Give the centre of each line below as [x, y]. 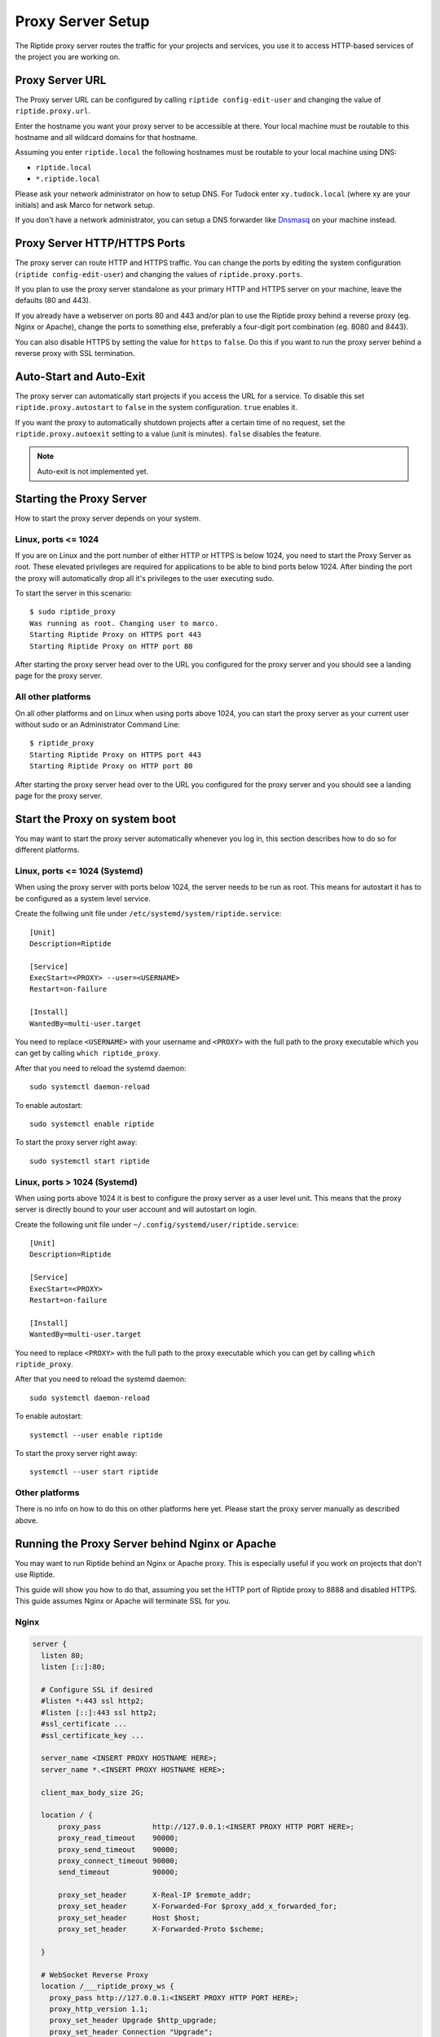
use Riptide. [35, 1575]
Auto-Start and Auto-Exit [80, 376]
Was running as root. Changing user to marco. [124, 623]
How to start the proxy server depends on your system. [108, 518]
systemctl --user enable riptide [96, 1435]
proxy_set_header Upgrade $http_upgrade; [133, 2020]
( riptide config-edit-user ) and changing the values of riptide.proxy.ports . [159, 274]
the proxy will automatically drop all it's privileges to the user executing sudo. [145, 578]
